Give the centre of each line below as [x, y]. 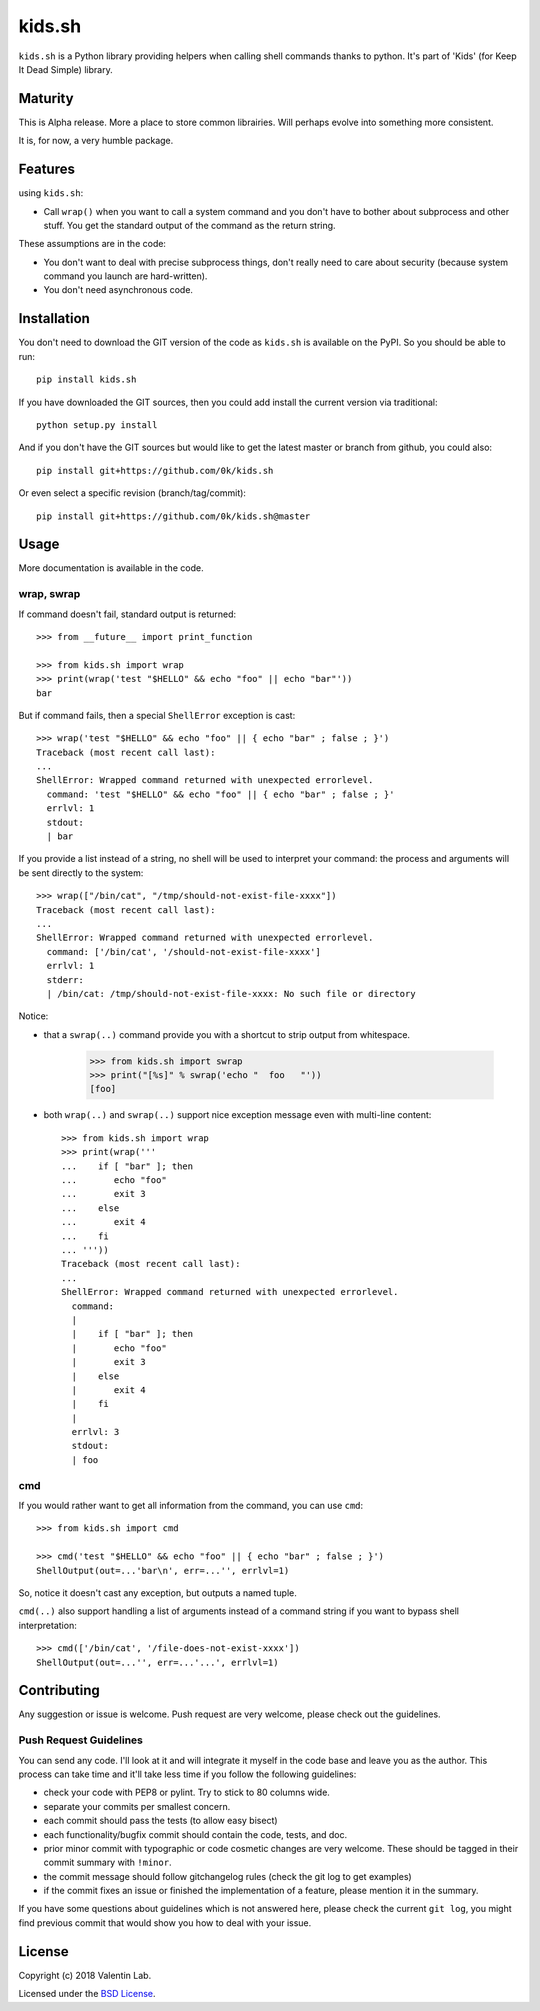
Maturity [46, 98]
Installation [54, 318]
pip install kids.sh [86, 379]
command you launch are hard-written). [125, 276]
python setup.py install [97, 424]
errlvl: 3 [95, 1432]
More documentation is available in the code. [111, 568]
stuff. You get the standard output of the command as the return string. [189, 225]
